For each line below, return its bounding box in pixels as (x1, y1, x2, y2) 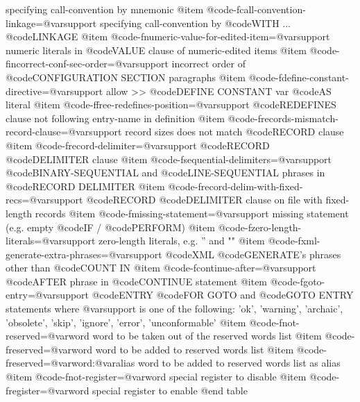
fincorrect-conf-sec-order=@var (6, 56, 136, 71)
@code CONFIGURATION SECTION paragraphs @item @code (6, 69, 275, 84)
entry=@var (6, 287, 56, 302)
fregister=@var (6, 383, 69, 397)
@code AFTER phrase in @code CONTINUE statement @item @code (6, 274, 298, 288)
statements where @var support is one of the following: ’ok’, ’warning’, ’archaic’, (6, 301, 343, 316)
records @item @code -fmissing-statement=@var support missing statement (35, 206, 349, 220)
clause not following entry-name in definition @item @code (6, 110, 255, 125)
